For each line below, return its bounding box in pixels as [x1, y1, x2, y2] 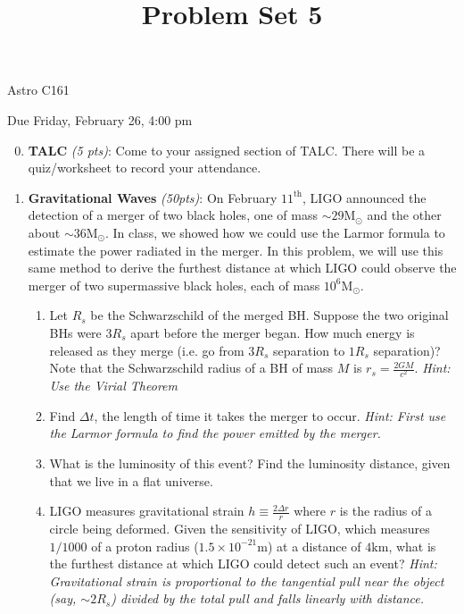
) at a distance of [267, 536, 361, 555]
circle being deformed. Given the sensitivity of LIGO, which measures [49, 519, 430, 538]
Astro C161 [7, 80, 70, 99]
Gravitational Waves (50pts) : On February [28, 188, 278, 206]
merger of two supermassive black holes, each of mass [28, 275, 320, 294]
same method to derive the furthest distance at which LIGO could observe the [28, 258, 457, 277]
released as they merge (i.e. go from [49, 341, 244, 359]
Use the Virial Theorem [49, 376, 178, 395]
